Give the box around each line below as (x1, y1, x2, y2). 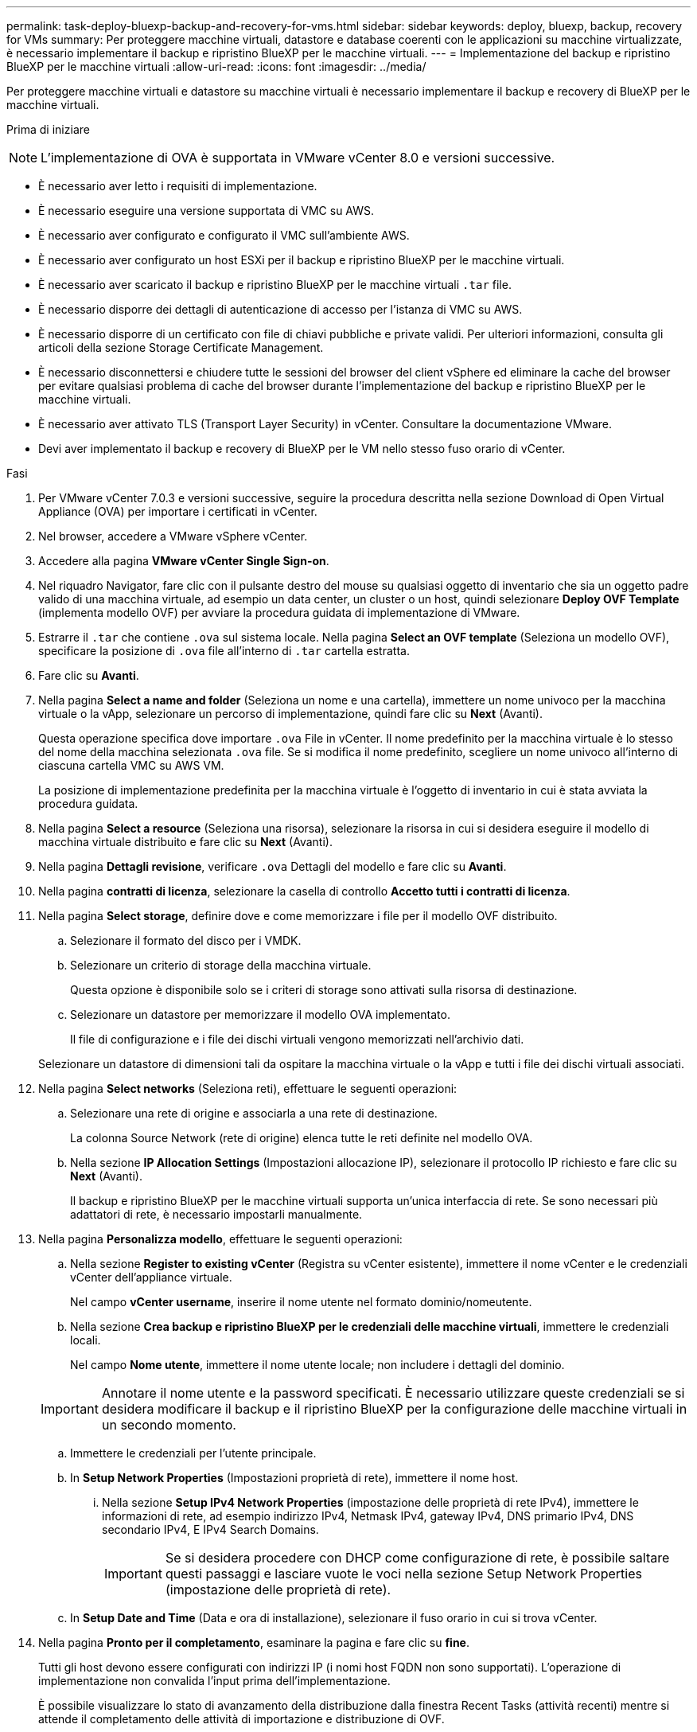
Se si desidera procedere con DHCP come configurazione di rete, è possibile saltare (165, 1550, 670, 1566)
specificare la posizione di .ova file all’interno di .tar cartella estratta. (38, 644, 410, 657)
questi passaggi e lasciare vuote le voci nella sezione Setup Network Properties (165, 1566, 642, 1582)
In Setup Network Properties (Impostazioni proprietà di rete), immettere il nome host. (70, 1471, 519, 1484)
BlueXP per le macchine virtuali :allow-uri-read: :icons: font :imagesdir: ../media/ (6, 60, 426, 73)
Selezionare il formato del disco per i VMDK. (70, 934, 302, 947)
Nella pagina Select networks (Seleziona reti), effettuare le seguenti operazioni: (38, 1082, 458, 1095)
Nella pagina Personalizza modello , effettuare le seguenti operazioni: (38, 1232, 403, 1246)
